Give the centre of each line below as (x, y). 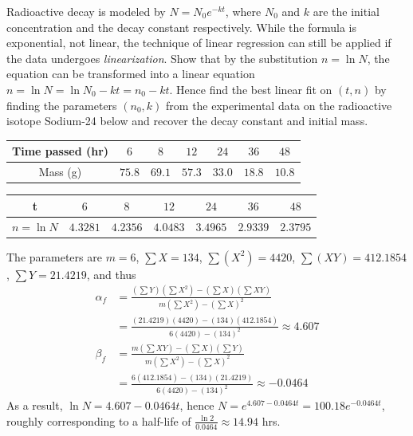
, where (243, 11)
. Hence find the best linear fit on (251, 89)
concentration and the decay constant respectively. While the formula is (182, 27)
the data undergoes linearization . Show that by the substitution (162, 58)
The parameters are (54, 256)
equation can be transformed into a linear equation (131, 74)
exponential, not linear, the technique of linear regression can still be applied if (199, 43)
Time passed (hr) (61, 151)
